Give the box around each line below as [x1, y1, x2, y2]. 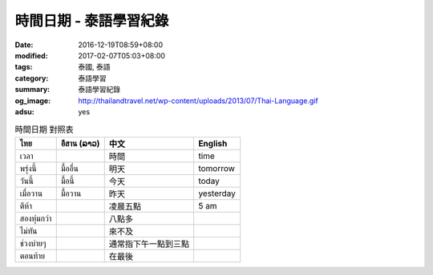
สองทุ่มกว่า [19, 213, 52, 224]
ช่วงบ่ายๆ [19, 237, 47, 249]
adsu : [14, 106, 35, 116]
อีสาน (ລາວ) [60, 137, 100, 149]
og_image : [14, 96, 51, 106]
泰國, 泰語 [78, 62, 111, 72]
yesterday [197, 188, 237, 199]
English [197, 137, 228, 149]
